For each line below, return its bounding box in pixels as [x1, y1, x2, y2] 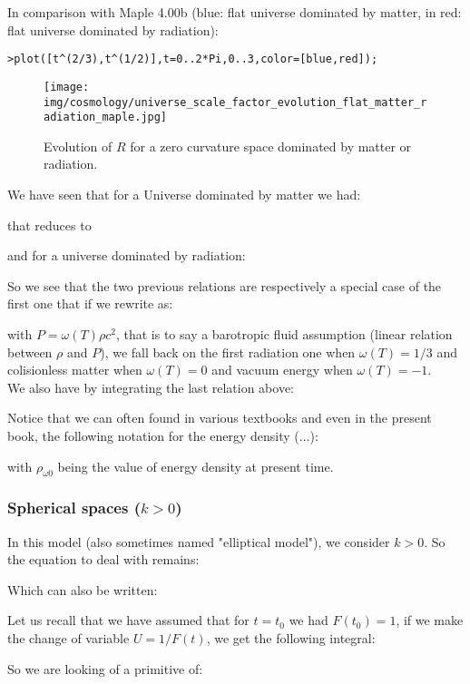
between [7, 342, 53, 361]
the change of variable [7, 628, 130, 647]
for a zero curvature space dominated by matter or [130, 136, 412, 155]
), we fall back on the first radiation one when [100, 342, 356, 361]
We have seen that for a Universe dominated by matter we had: [7, 185, 361, 203]
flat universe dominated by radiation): [7, 20, 219, 39]
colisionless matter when [7, 360, 142, 379]
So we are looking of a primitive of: [7, 659, 203, 678]
